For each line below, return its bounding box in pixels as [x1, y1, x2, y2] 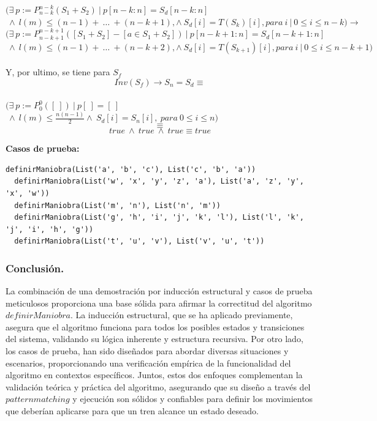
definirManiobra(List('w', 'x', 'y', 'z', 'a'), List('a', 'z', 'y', [14, 177, 304, 186]
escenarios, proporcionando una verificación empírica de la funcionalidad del [6, 356, 291, 369]
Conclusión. [6, 260, 64, 275]
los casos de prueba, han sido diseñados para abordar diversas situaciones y [6, 345, 289, 357]
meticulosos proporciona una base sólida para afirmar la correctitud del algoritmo [6, 296, 312, 309]
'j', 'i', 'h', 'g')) [6, 225, 94, 234]
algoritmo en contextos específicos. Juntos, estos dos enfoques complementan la [6, 368, 303, 381]
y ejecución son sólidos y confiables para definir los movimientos [72, 392, 313, 405]
